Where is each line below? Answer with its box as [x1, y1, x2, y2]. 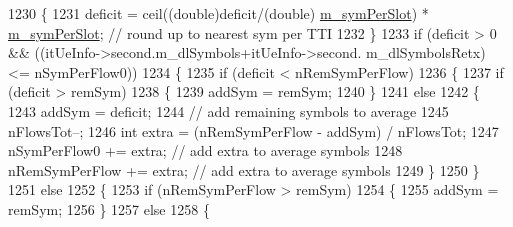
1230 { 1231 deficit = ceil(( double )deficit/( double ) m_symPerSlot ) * [8, 3, 429, 23]
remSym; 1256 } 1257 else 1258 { [8, 198, 210, 219]
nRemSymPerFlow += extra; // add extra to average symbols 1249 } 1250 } [8, 159, 480, 180]
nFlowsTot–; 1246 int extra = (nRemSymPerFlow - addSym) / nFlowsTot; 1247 [8, 120, 499, 141]
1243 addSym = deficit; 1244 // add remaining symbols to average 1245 [8, 100, 449, 121]
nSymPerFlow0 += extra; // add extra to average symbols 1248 [8, 140, 403, 161]
